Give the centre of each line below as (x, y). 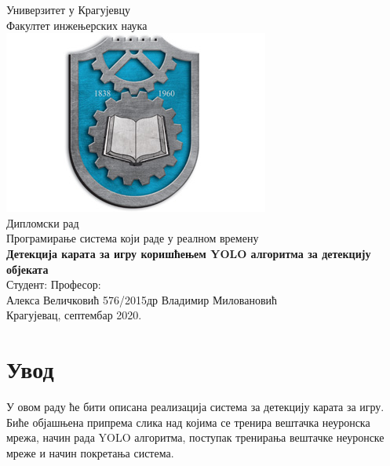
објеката (27, 269)
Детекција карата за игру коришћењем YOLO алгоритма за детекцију (189, 253)
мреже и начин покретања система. (90, 452)
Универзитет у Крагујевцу (68, 9)
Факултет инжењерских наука (77, 25)
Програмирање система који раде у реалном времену (133, 238)
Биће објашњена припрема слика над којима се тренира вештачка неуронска (188, 422)
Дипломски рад (43, 222)
